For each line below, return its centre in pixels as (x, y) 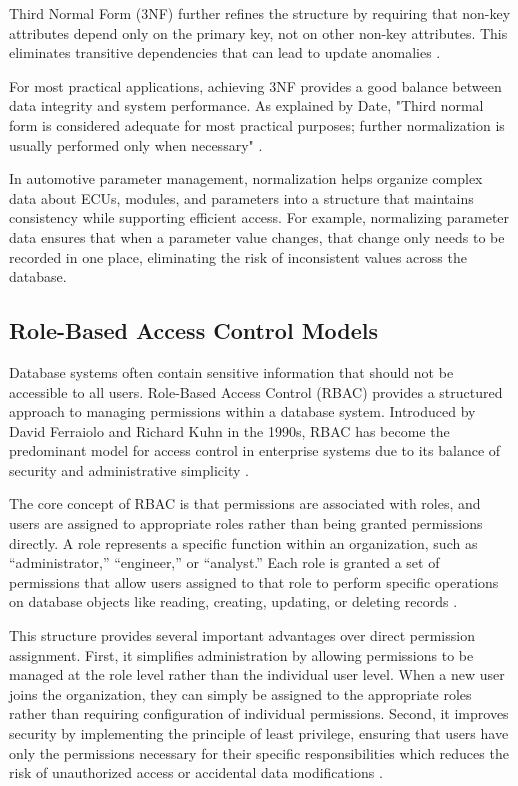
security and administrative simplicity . (129, 469)
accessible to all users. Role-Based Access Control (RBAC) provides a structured (256, 391)
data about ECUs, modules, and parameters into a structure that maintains (241, 197)
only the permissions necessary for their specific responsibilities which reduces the (259, 752)
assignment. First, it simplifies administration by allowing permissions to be (241, 654)
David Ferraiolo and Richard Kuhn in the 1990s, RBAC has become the (229, 430)
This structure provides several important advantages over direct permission (242, 635)
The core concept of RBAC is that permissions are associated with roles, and (245, 503)
